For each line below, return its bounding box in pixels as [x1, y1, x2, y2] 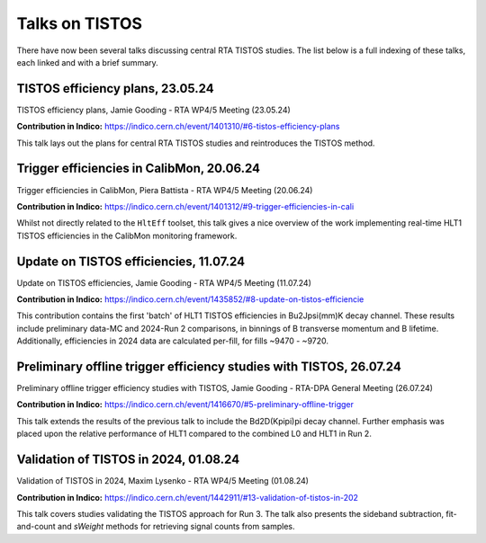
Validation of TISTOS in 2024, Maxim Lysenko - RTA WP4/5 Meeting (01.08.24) [16, 476, 310, 486]
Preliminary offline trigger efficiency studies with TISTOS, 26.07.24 [16, 359, 402, 374]
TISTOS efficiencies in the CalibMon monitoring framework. [16, 230, 238, 241]
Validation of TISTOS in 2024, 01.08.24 [16, 452, 240, 467]
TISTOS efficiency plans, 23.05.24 [16, 81, 215, 96]
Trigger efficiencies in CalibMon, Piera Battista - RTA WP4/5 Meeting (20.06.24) [16, 184, 313, 195]
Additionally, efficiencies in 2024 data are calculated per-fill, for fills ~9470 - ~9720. [16, 335, 328, 346]
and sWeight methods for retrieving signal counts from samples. [57, 521, 295, 532]
